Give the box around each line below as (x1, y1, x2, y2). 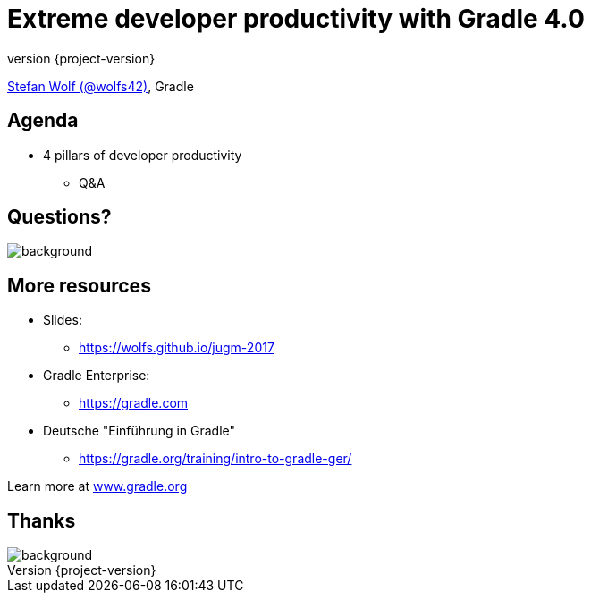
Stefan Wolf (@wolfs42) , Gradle (7, 78, 194, 94)
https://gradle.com (79, 395, 189, 411)
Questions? (7, 206, 112, 229)
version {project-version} (7, 50, 156, 66)
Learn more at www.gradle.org (7, 478, 188, 494)
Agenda (7, 109, 79, 132)
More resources (7, 274, 151, 297)
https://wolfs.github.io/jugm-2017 (79, 340, 274, 356)
